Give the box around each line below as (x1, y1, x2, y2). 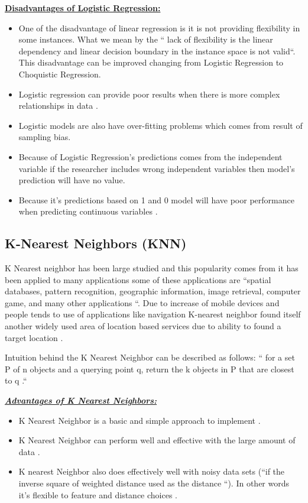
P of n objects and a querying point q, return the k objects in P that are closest (5, 362, 294, 375)
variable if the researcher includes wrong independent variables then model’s (18, 162, 295, 174)
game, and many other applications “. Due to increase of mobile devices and (5, 296, 280, 309)
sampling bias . (18, 131, 71, 143)
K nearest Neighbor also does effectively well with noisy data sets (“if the (18, 465, 285, 478)
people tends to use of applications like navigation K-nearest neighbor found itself (5, 308, 301, 320)
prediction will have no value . (18, 174, 125, 186)
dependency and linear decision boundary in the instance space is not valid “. (18, 44, 296, 57)
